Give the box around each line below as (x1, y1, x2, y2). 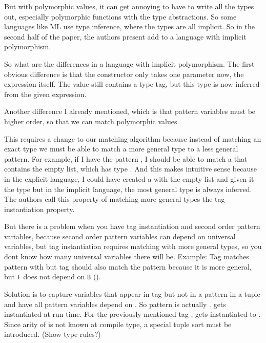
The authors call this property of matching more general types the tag (4, 194, 225, 204)
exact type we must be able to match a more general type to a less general (4, 143, 238, 154)
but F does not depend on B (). (4, 271, 101, 282)
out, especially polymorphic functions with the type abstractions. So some (4, 11, 237, 22)
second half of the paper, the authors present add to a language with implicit (4, 31, 247, 42)
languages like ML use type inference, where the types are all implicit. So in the (4, 21, 255, 32)
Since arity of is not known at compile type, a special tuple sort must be (4, 318, 232, 329)
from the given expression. (4, 88, 87, 99)
